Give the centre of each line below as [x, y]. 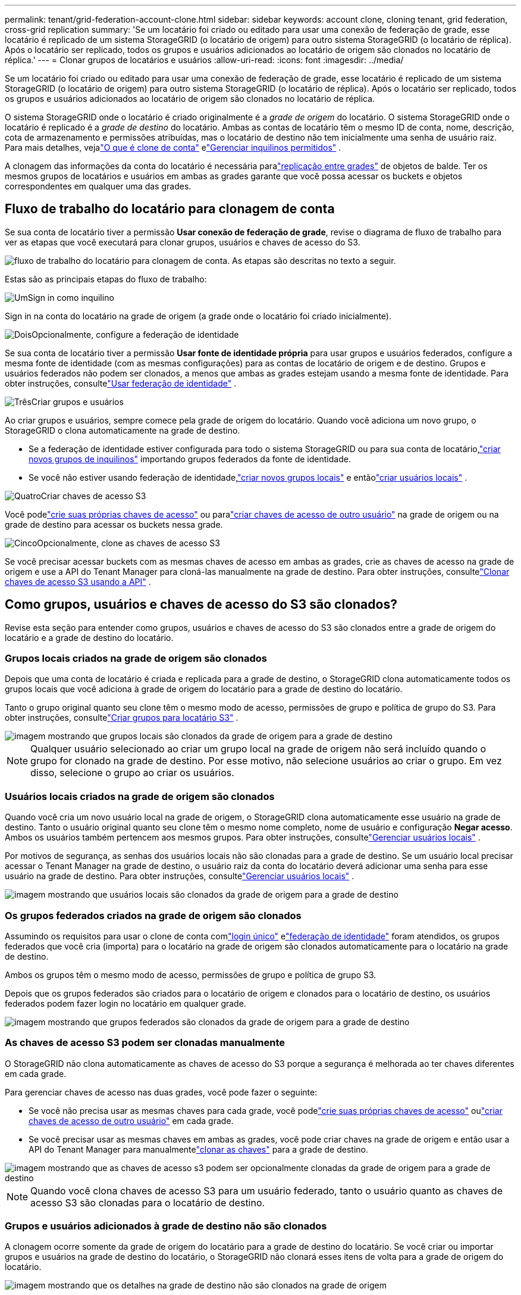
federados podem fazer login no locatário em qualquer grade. [125, 1003]
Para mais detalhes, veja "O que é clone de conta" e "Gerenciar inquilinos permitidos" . [173, 147]
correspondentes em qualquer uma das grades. [98, 186]
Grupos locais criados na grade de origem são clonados [136, 659]
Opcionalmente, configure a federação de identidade [135, 334]
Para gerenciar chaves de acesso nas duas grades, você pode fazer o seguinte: [161, 1092]
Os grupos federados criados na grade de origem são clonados [153, 915]
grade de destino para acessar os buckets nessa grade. [114, 524]
